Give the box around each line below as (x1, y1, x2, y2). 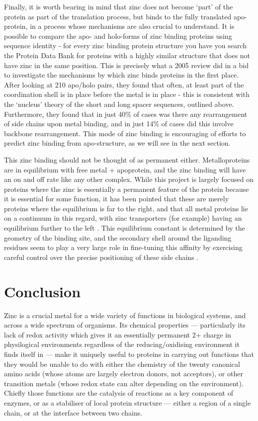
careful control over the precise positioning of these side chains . (4, 252, 198, 262)
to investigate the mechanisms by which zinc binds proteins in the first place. (4, 70, 239, 80)
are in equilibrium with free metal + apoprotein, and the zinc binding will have (4, 164, 246, 174)
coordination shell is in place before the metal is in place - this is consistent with (4, 89, 250, 99)
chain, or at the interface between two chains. (4, 407, 143, 418)
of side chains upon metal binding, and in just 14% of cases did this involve (4, 118, 234, 129)
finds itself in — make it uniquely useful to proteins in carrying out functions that (4, 348, 255, 359)
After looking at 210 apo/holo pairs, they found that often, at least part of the (4, 79, 244, 89)
